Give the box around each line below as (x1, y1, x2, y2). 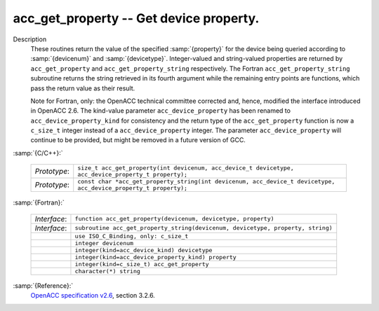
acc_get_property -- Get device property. (13, 11, 260, 26)
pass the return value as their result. (30, 84, 135, 92)
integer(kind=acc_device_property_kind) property (74, 253, 237, 261)
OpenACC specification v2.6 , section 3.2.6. (30, 291, 156, 300)
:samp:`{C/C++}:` (13, 148, 63, 157)
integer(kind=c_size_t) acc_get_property (74, 260, 210, 268)
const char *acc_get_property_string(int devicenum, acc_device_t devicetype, (77, 178, 335, 186)
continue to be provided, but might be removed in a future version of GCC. (30, 136, 246, 144)
